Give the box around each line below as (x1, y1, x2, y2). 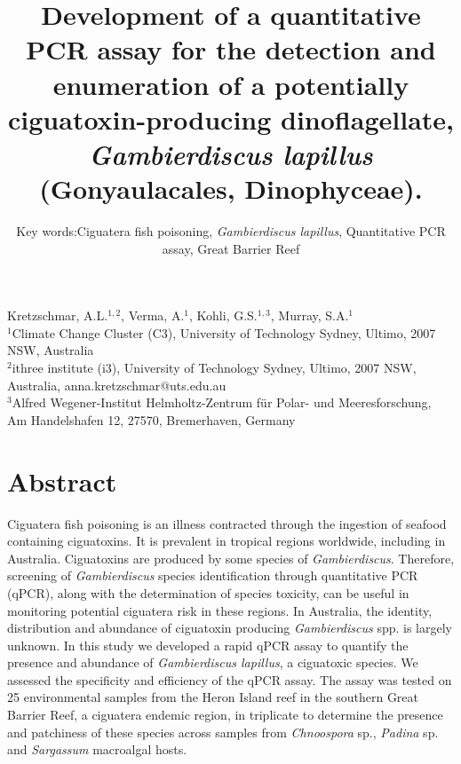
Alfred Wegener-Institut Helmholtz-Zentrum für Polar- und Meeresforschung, (12, 393, 432, 412)
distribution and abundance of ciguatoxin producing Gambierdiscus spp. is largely (7, 618, 452, 637)
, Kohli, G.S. (189, 306, 258, 325)
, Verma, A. (121, 306, 185, 325)
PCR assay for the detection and (26, 31, 436, 67)
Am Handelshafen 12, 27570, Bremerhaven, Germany (7, 410, 296, 429)
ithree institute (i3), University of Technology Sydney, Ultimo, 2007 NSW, (12, 358, 417, 377)
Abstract (7, 462, 117, 499)
